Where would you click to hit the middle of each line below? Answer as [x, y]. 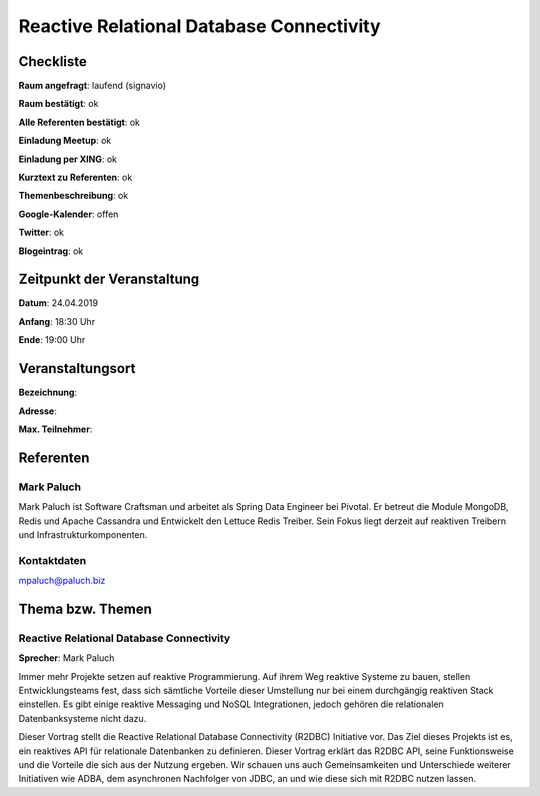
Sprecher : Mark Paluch [66, 658]
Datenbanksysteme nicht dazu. [82, 718]
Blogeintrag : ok [51, 251]
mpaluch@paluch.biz [62, 581]
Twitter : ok [41, 232]
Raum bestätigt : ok [58, 104]
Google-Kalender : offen [68, 214]
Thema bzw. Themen [85, 608]
